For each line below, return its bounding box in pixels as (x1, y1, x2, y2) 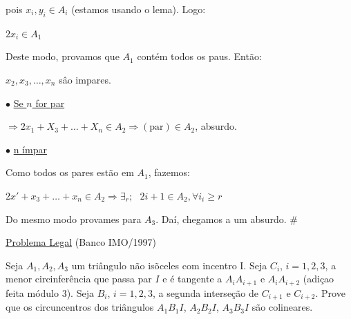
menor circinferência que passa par (6, 271, 152, 286)
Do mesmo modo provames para (6, 211, 142, 226)
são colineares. (252, 300, 313, 314)
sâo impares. (59, 72, 111, 86)
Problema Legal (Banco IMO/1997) (6, 235, 157, 249)
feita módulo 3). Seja (6, 285, 94, 300)
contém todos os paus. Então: (137, 49, 262, 64)
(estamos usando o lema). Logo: (71, 2, 206, 16)
